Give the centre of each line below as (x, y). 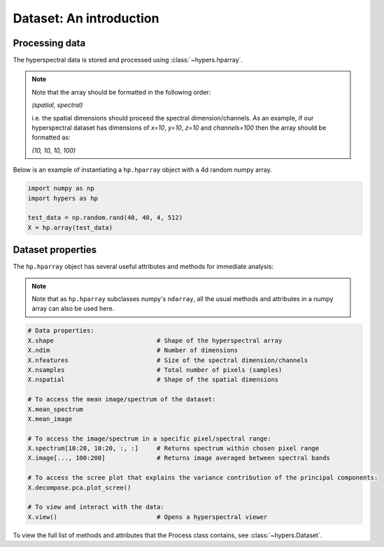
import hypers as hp (63, 198)
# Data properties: (61, 331)
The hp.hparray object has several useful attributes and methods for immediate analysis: (143, 267)
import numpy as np (61, 188)
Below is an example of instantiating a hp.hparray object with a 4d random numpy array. (142, 170)
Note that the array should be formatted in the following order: (121, 92)
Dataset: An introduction (86, 18)
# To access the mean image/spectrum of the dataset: (122, 400)
